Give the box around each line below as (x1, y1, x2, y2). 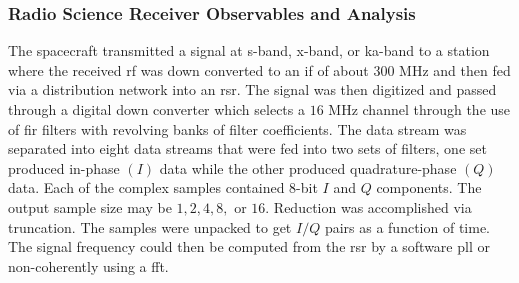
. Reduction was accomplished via (265, 196, 472, 217)
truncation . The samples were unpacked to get (8, 216, 292, 237)
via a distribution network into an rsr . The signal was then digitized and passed (8, 79, 497, 100)
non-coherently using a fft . (8, 255, 169, 276)
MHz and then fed (399, 59, 511, 80)
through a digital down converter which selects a (8, 99, 305, 119)
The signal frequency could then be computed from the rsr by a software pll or (8, 236, 490, 257)
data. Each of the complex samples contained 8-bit (8, 177, 318, 198)
